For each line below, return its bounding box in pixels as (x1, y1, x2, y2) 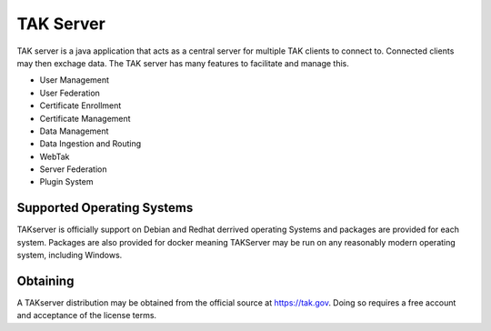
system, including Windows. (16, 250, 123, 261)
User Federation (39, 87, 100, 98)
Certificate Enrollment (39, 100, 122, 111)
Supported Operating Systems (16, 200, 194, 216)
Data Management (39, 125, 109, 136)
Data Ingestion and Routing (39, 138, 142, 149)
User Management (39, 75, 109, 85)
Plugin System (39, 176, 94, 187)
